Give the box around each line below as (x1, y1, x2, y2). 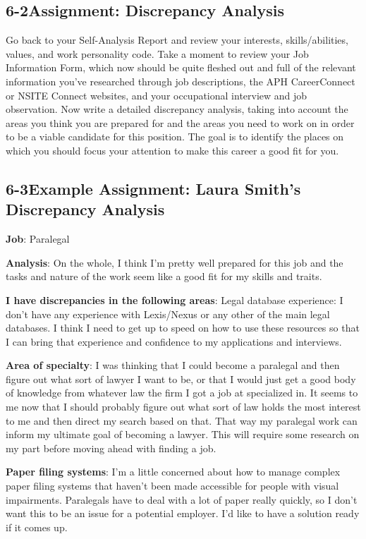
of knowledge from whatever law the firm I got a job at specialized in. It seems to (6, 385, 358, 400)
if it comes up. (6, 519, 68, 534)
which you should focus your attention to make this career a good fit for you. (6, 143, 339, 157)
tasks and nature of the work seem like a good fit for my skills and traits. (6, 269, 322, 284)
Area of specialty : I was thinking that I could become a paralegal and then (6, 358, 340, 373)
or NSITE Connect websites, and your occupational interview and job (6, 87, 307, 102)
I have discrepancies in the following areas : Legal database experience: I (6, 292, 343, 307)
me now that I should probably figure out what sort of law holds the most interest (6, 399, 361, 414)
